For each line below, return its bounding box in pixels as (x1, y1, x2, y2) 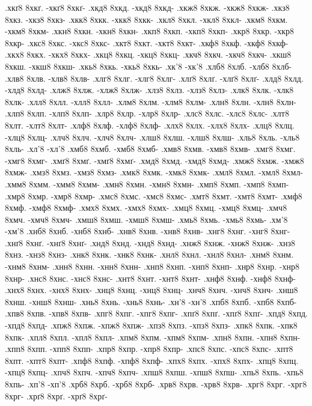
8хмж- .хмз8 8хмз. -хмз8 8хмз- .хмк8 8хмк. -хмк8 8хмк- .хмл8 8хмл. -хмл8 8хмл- (5, 166, 304, 178)
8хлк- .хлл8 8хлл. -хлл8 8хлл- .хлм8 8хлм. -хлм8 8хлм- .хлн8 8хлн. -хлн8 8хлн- (5, 95, 296, 108)
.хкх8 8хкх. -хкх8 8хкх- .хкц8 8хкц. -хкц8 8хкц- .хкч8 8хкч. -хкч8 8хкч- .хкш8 (5, 48, 292, 61)
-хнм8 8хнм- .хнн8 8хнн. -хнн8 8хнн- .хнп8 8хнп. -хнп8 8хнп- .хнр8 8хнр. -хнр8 (5, 260, 299, 273)
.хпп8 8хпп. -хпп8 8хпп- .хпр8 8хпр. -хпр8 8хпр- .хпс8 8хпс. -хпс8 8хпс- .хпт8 (5, 342, 293, 355)
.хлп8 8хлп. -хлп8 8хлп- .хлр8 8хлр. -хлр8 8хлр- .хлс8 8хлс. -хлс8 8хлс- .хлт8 (5, 107, 289, 120)
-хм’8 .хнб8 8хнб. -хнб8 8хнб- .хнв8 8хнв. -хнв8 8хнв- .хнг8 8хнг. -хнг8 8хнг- (5, 225, 290, 237)
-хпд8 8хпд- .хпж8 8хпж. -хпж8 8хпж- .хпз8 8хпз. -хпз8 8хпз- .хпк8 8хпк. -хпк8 (5, 319, 298, 332)
